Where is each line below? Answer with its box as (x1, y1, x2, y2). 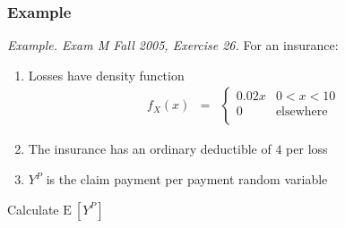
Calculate (7, 199, 59, 218)
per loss (286, 139, 328, 158)
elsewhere (275, 106, 328, 119)
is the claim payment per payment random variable (46, 170, 328, 189)
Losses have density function (28, 65, 185, 84)
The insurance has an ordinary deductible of (28, 139, 272, 158)
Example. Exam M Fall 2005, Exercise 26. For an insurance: (7, 36, 339, 55)
